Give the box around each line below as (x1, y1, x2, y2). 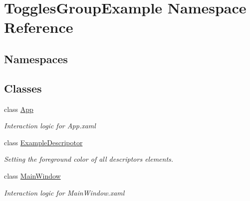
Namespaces (4, 51, 68, 66)
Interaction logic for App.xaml (4, 120, 96, 131)
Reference (4, 17, 73, 37)
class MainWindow (4, 170, 61, 181)
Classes (4, 80, 42, 96)
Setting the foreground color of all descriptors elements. (4, 154, 174, 164)
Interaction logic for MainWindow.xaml (4, 187, 125, 198)
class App (4, 103, 33, 114)
